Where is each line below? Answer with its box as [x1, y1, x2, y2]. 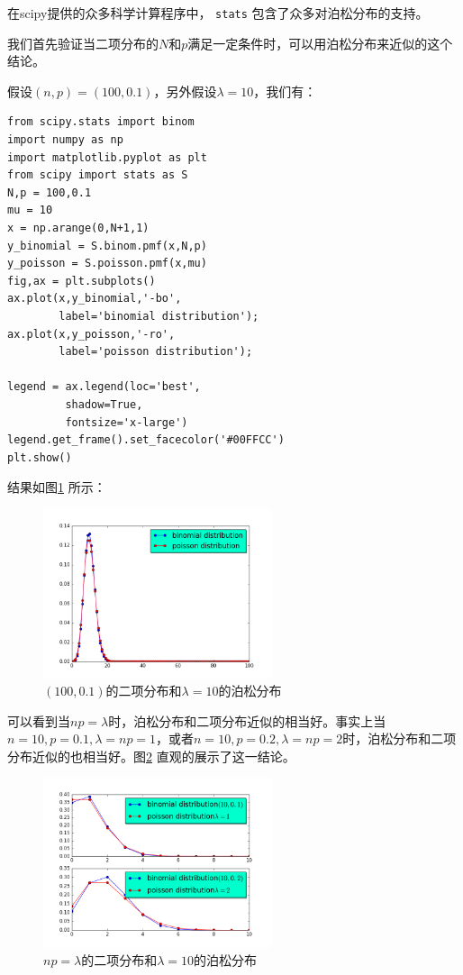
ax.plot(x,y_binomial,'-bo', [7, 292, 182, 305]
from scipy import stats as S [7, 169, 188, 182]
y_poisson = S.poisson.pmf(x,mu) [7, 257, 207, 270]
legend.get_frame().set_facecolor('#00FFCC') [7, 433, 285, 447]
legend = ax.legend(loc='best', [7, 380, 201, 394]
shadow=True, [65, 397, 143, 411]
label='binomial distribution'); [59, 309, 259, 323]
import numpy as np [7, 133, 123, 147]
